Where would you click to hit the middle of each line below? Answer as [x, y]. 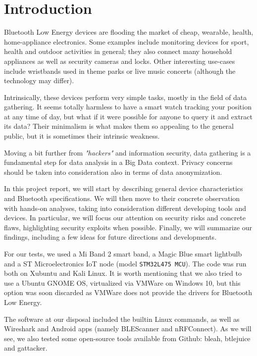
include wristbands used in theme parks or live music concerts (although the [120, 71]
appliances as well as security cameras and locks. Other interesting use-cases [120, 61]
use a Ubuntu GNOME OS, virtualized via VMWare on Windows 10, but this [122, 282]
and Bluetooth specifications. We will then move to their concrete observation [122, 198]
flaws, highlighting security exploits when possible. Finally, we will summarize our [128, 227]
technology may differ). [39, 80]
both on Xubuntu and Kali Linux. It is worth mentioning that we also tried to [123, 273]
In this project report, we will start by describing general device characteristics [124, 188]
